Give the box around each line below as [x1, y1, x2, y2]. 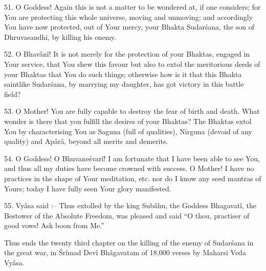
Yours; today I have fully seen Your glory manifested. [4, 183, 171, 193]
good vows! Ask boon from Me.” [4, 220, 104, 231]
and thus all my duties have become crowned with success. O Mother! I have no [4, 163, 254, 174]
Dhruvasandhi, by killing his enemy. [4, 31, 116, 42]
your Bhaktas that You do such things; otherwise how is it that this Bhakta [4, 68, 242, 79]
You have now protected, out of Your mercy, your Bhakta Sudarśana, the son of [4, 21, 255, 32]
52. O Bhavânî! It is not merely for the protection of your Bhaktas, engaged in [4, 48, 250, 59]
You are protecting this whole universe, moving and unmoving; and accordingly [4, 11, 253, 22]
